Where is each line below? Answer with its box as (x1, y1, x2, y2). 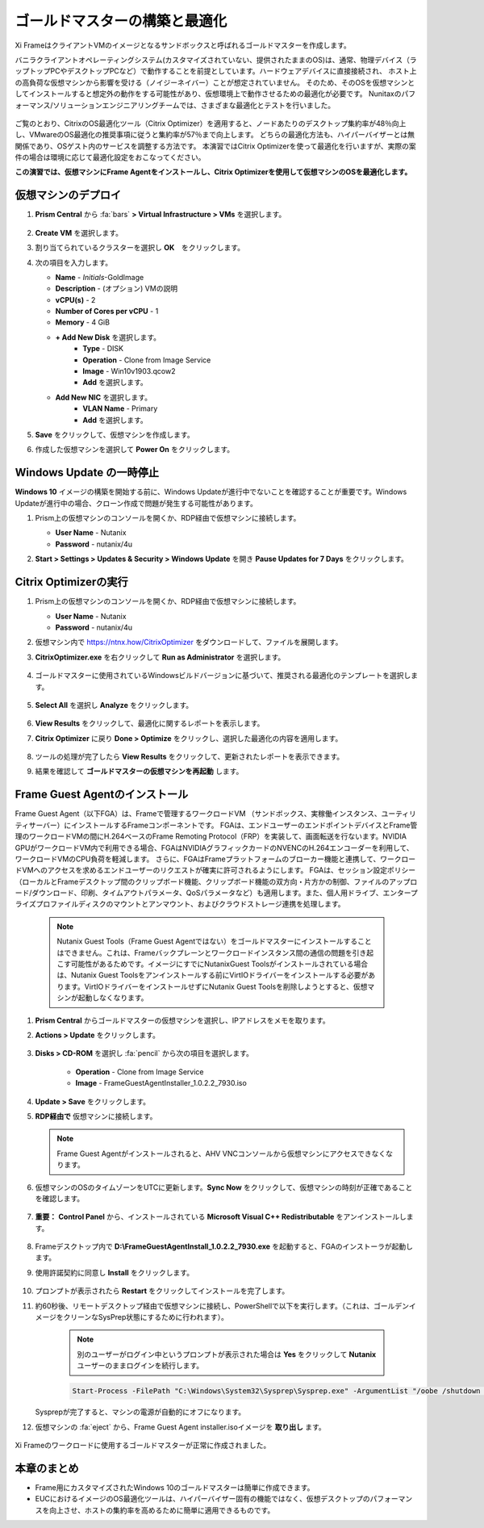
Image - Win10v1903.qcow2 (82, 366, 176, 376)
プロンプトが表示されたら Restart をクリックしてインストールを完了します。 (35, 1286, 290, 1296)
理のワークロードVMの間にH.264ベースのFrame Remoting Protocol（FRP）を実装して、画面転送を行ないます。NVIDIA (15, 831, 407, 841)
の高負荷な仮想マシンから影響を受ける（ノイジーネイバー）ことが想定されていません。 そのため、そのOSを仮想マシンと (15, 77, 415, 87)
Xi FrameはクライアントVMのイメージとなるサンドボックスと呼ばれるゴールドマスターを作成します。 (15, 40, 351, 50)
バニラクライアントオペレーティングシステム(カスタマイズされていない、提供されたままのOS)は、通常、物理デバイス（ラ (15, 55, 417, 65)
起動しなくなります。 (77, 993, 148, 1003)
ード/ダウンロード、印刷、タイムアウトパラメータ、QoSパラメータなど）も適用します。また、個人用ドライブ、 (15, 888, 383, 898)
